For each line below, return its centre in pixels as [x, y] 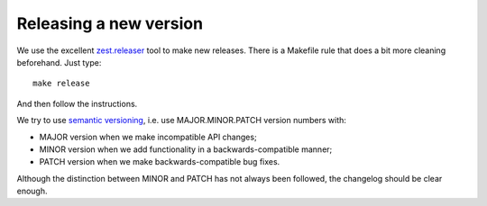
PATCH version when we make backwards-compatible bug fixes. [160, 162]
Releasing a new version [110, 23]
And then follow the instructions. [77, 103]
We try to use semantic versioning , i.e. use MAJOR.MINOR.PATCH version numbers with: [182, 121]
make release [61, 84]
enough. [32, 191]
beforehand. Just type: [59, 62]
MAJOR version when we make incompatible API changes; [148, 137]
